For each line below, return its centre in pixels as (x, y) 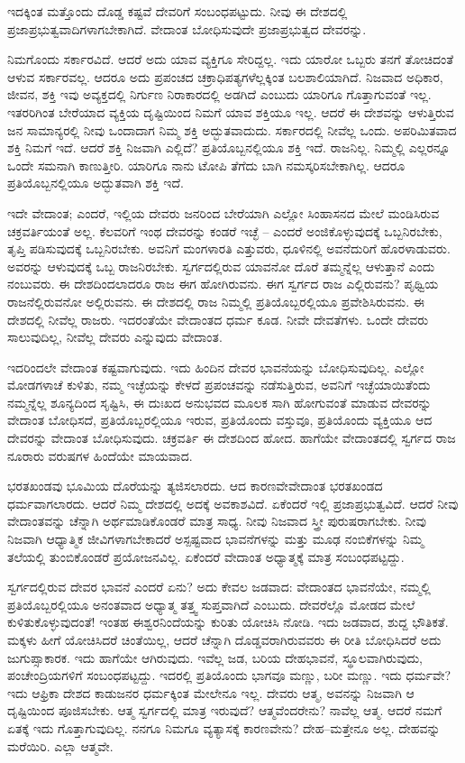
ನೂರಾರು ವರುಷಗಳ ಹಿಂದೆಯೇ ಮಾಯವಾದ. (100, 455)
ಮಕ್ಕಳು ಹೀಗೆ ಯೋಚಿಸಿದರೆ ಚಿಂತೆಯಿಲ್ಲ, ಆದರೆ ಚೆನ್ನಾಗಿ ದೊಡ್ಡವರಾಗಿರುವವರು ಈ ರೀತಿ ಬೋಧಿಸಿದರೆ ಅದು (224, 639)
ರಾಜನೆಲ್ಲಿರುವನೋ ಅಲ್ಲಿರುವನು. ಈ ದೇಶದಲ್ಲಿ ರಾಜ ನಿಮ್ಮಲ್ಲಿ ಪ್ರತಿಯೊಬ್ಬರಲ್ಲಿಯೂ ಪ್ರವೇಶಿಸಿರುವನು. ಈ (216, 301)
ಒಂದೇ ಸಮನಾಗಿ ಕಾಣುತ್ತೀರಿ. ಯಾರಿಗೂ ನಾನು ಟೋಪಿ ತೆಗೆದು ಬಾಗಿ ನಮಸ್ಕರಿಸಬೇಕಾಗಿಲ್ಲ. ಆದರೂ (206, 165)
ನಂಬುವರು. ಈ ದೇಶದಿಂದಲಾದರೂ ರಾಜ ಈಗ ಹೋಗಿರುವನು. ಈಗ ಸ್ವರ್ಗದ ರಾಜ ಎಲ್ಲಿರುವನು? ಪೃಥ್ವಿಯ (223, 284)
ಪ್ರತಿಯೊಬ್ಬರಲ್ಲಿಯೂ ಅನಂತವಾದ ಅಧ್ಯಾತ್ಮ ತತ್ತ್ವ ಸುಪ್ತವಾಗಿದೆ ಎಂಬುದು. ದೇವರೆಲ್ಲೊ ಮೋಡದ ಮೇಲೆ (211, 604)
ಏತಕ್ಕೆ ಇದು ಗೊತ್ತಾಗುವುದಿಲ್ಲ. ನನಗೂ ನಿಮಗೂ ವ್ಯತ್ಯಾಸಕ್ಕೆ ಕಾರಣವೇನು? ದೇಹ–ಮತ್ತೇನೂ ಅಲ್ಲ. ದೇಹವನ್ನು (224, 727)
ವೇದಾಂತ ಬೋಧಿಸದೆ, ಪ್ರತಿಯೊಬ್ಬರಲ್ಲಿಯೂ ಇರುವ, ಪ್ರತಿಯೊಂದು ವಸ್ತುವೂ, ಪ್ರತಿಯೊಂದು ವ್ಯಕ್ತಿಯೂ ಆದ (220, 420)
